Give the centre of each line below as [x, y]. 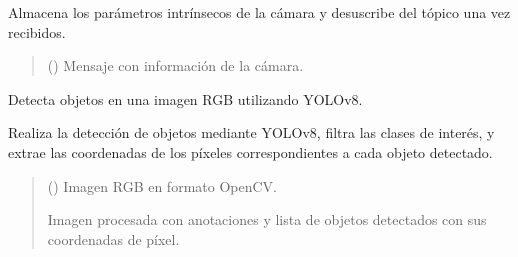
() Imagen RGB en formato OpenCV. [162, 185]
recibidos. [37, 31]
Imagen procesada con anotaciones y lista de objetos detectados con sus [267, 219]
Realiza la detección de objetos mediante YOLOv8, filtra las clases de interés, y [251, 132]
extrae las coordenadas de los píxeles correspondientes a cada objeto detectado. [250, 151]
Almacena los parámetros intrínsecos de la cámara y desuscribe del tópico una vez [259, 12]
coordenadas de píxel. [113, 238]
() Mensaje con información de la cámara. [175, 65]
